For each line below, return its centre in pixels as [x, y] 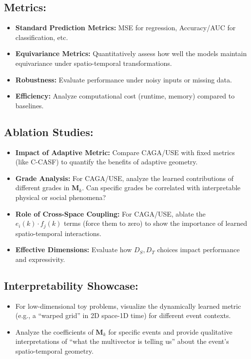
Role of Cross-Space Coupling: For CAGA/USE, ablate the [110, 213]
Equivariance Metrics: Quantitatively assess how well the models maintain [131, 53]
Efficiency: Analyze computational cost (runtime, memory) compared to [125, 96]
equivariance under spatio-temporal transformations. [94, 63]
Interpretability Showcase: [71, 285]
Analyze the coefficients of [54, 331]
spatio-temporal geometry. [54, 350]
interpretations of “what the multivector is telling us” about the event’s [122, 341]
